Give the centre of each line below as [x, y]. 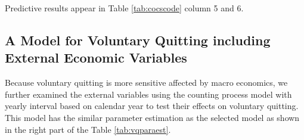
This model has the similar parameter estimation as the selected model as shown [152, 117]
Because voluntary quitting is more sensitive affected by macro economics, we [146, 83]
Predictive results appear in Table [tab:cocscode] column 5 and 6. [124, 8]
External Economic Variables [96, 57]
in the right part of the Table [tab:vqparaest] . [88, 129]
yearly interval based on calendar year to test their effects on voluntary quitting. [152, 106]
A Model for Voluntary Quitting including [138, 40]
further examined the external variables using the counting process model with [148, 94]
